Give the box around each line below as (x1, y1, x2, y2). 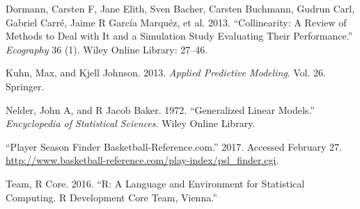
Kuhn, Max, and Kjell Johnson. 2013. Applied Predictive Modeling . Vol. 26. (6, 65, 326, 80)
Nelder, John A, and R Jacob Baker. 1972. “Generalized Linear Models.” (6, 102, 315, 117)
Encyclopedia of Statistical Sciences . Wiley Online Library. (6, 116, 256, 131)
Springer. (6, 78, 45, 93)
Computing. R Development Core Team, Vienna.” (6, 190, 217, 204)
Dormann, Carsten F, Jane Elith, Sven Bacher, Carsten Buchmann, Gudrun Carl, (6, 1, 355, 15)
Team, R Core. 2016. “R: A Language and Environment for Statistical (6, 176, 305, 190)
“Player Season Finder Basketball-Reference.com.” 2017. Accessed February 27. (6, 139, 342, 153)
